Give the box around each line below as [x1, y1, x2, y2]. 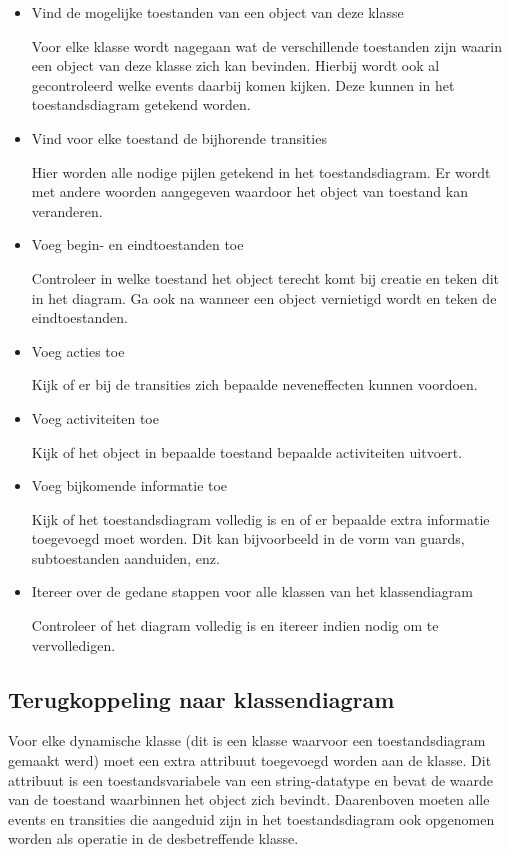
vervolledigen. [31, 634, 116, 655]
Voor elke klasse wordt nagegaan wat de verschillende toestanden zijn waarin [31, 35, 503, 56]
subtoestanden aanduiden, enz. [31, 547, 220, 568]
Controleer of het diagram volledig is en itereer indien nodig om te [31, 615, 439, 636]
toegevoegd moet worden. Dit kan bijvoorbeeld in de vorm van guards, [31, 528, 465, 549]
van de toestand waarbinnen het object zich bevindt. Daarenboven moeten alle [8, 789, 490, 810]
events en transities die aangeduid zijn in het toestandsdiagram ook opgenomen [8, 808, 495, 829]
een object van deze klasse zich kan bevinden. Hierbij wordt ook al [31, 55, 440, 76]
